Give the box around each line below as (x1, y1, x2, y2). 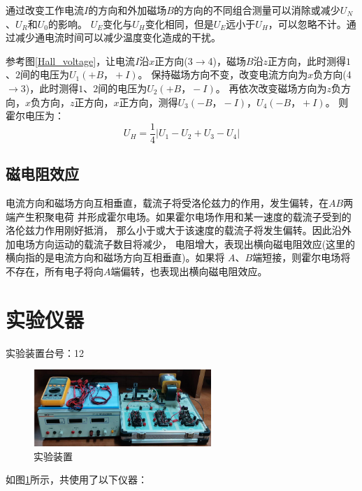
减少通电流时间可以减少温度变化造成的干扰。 (15, 30, 221, 45)
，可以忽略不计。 (268, 16, 347, 31)
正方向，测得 (119, 94, 178, 109)
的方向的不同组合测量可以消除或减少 (173, 3, 340, 17)
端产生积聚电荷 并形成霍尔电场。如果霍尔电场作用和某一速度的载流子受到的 (6, 209, 352, 223)
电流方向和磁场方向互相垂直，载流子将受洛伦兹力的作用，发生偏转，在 (6, 196, 328, 210)
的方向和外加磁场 (88, 3, 167, 17)
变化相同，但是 (145, 16, 214, 31)
